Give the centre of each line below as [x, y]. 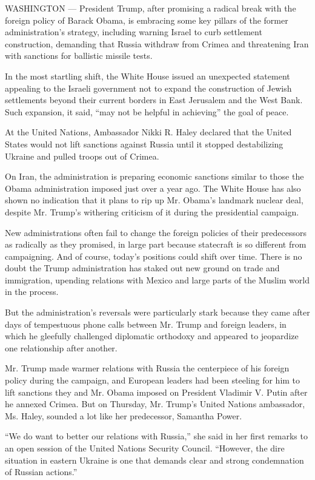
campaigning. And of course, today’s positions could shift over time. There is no [154, 256]
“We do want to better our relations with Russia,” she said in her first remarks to [156, 436]
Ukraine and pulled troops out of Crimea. [82, 156]
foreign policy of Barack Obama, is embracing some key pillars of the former [147, 20]
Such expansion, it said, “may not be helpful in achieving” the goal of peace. [147, 111]
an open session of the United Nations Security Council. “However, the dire [145, 448]
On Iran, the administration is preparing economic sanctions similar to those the [154, 176]
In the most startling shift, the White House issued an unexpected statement [148, 76]
